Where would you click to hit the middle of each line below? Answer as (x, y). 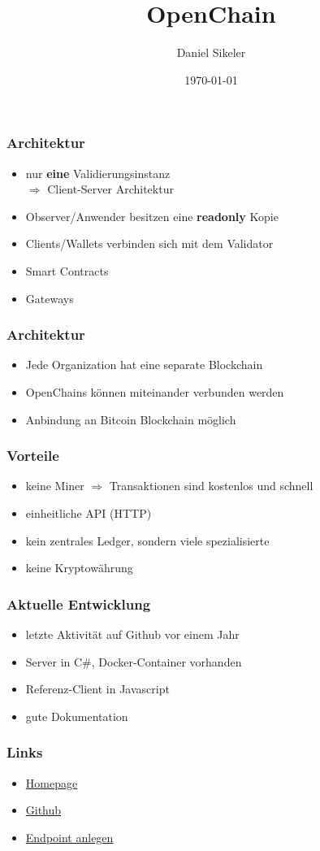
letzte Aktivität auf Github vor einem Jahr (132, 634)
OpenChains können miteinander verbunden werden (155, 391)
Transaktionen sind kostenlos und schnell (211, 486)
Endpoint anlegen (69, 837)
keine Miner (55, 486)
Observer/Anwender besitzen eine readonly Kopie (152, 216)
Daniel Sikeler (211, 52)
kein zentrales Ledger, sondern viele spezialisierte (147, 540)
